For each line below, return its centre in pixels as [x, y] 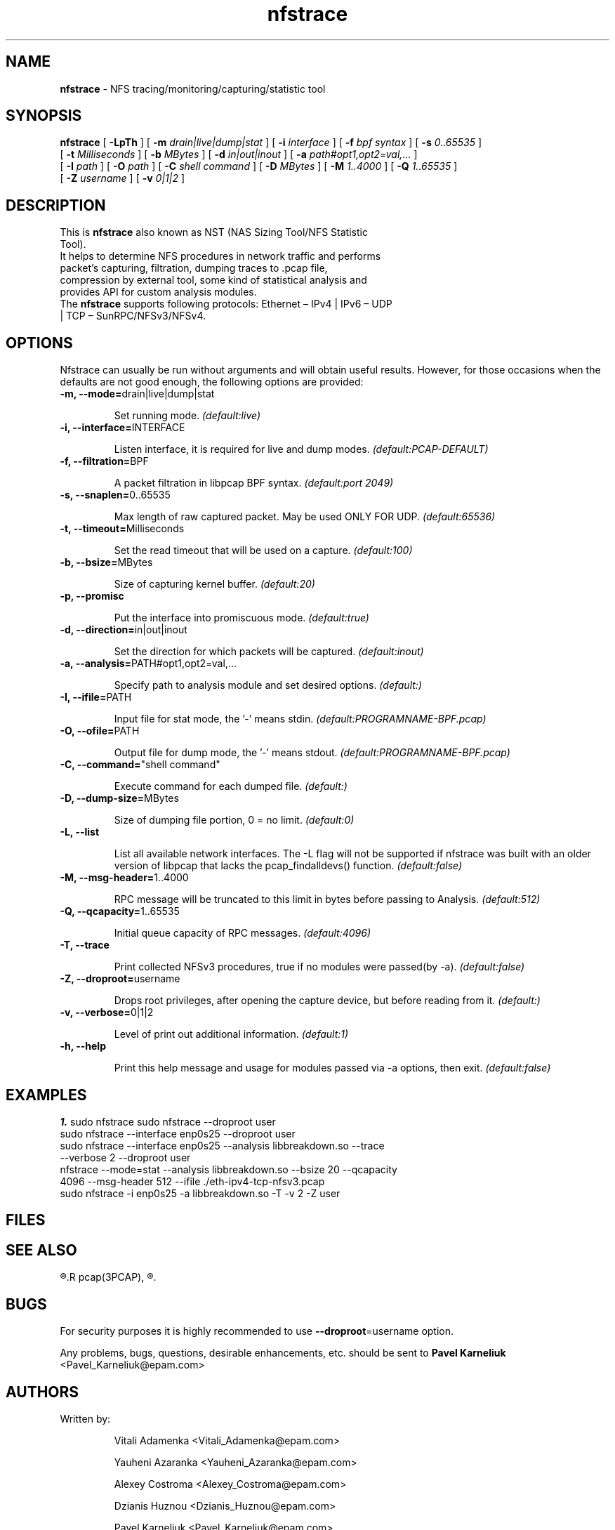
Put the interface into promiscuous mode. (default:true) [242, 618]
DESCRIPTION [56, 205]
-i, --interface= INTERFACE [123, 428]
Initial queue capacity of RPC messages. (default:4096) [242, 933]
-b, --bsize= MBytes [106, 562]
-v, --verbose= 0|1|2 [107, 1013]
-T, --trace [85, 945]
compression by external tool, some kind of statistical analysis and [213, 280]
